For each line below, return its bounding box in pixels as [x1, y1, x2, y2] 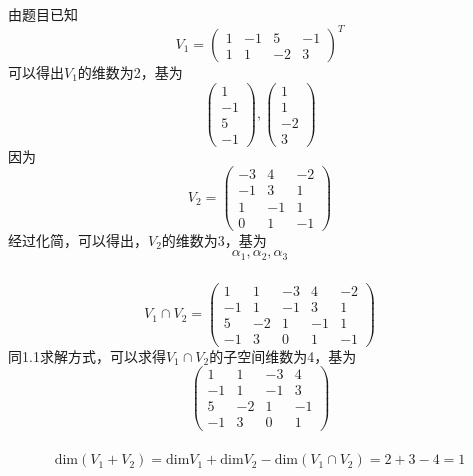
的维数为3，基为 [161, 229, 267, 250]
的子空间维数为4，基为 [209, 345, 357, 366]
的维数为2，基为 [77, 62, 183, 83]
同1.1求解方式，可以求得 [8, 345, 166, 366]
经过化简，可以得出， [8, 229, 148, 250]
